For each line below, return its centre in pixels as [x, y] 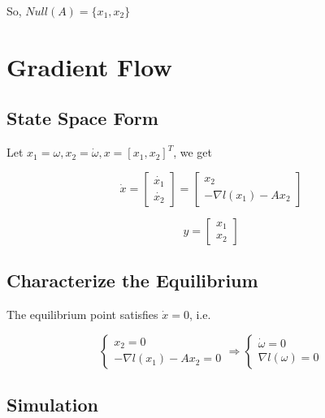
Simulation [53, 404]
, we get [193, 152]
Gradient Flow [89, 66]
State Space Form [82, 118]
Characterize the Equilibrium [132, 280]
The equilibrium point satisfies [82, 314]
